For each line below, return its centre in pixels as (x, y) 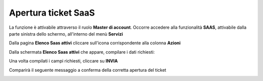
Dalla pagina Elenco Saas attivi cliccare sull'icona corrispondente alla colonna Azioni (95, 43)
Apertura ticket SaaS (52, 13)
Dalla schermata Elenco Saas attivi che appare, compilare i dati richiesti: (82, 52)
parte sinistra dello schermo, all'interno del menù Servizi (66, 34)
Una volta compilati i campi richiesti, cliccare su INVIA (63, 61)
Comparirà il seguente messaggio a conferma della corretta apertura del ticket (88, 70)
